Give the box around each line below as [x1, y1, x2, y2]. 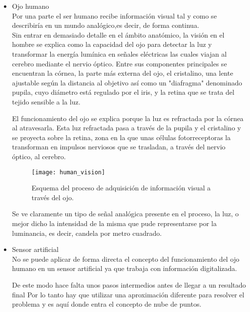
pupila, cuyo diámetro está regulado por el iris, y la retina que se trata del [12, 87, 234, 97]
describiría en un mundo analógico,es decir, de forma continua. [12, 20, 199, 30]
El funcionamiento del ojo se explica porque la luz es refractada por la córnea [12, 113, 244, 123]
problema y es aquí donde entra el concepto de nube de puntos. [12, 299, 202, 309]
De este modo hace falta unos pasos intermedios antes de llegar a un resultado [12, 279, 246, 290]
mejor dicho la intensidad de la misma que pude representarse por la [12, 218, 217, 228]
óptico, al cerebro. [12, 151, 66, 161]
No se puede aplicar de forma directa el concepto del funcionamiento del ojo [12, 253, 240, 264]
